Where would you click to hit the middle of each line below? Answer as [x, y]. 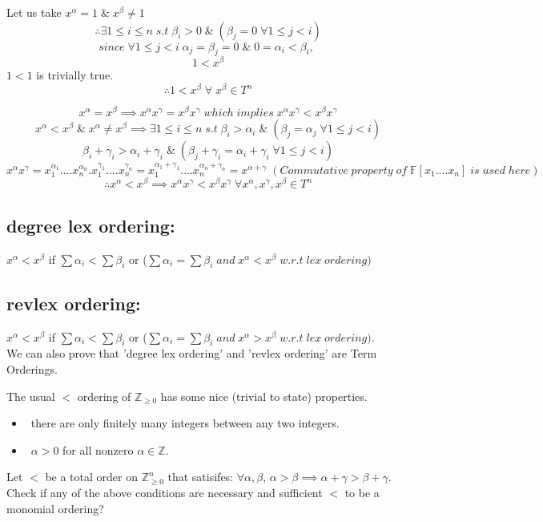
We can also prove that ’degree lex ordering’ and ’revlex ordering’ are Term [192, 353]
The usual [31, 396]
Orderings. [32, 369]
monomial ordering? [55, 508]
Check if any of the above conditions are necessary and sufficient [165, 493]
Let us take [34, 12]
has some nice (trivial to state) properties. [264, 396]
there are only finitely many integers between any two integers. [185, 423]
